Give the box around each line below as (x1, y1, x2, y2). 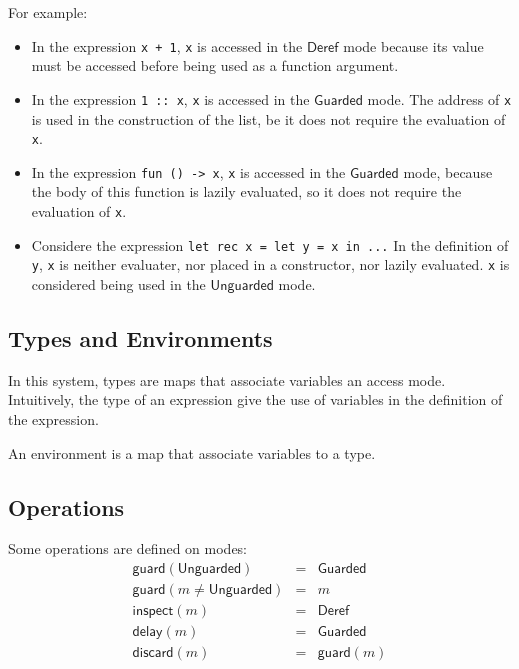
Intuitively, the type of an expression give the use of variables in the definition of (8, 389, 503, 410)
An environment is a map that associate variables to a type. (8, 442, 376, 463)
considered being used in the (31, 273, 206, 294)
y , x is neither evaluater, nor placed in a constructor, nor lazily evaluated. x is (31, 254, 510, 275)
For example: (8, 2, 88, 22)
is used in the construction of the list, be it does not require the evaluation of (31, 108, 506, 129)
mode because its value (343, 35, 484, 56)
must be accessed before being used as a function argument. (31, 55, 399, 76)
